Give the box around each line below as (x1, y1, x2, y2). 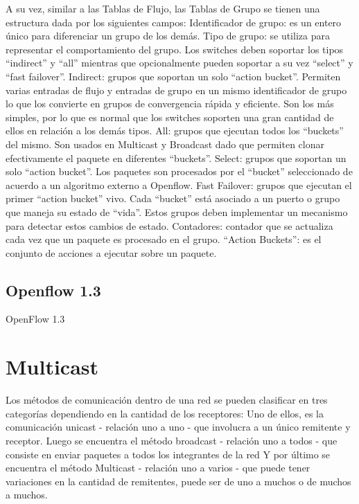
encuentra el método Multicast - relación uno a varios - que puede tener (6, 460, 310, 475)
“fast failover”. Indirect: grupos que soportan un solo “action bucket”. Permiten (6, 69, 341, 83)
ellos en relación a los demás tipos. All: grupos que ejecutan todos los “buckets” (6, 123, 344, 138)
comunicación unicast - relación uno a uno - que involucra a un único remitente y (6, 420, 351, 434)
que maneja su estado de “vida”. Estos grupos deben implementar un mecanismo (6, 204, 348, 219)
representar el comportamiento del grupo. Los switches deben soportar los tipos (6, 42, 344, 56)
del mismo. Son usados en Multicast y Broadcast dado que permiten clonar (6, 136, 324, 151)
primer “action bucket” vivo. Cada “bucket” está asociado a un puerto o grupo (6, 191, 340, 206)
